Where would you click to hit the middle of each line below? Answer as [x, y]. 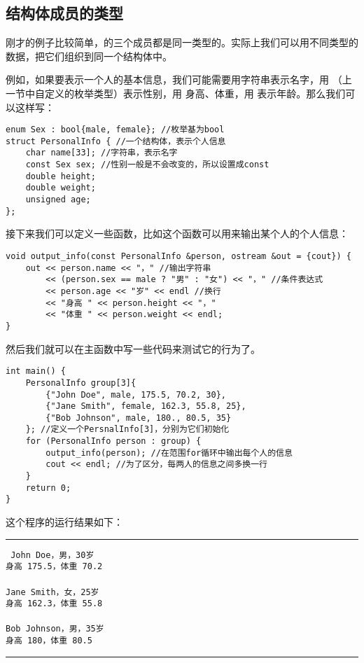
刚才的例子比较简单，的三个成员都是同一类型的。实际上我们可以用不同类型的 [182, 42]
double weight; [61, 188]
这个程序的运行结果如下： [64, 522]
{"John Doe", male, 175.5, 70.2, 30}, [136, 395]
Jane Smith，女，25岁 [52, 592]
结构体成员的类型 [64, 13]
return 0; [48, 488]
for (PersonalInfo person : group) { [113, 441]
